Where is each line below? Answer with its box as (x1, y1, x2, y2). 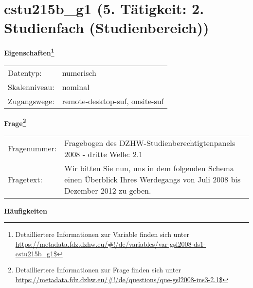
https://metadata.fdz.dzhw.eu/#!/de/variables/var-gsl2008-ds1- (15, 239, 206, 249)
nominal (62, 81, 90, 92)
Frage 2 (4, 116, 26, 128)
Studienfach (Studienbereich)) (4, 18, 209, 37)
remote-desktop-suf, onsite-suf (62, 95, 164, 107)
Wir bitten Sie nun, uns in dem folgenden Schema (64, 162, 234, 174)
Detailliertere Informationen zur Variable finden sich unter (15, 229, 189, 239)
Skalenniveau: (8, 81, 54, 92)
